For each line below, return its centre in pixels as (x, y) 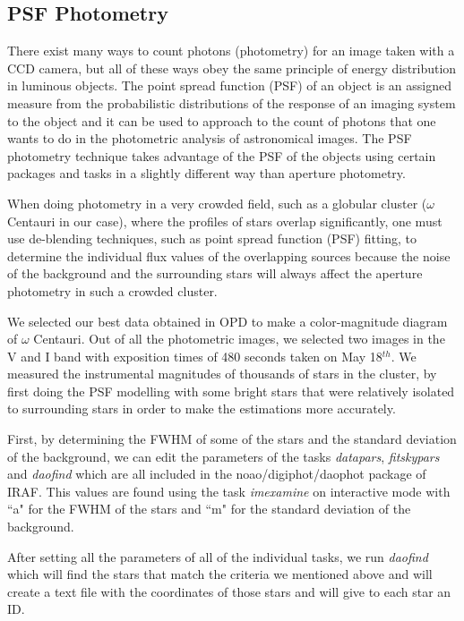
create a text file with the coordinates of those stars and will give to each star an (229, 591)
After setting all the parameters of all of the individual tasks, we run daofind (218, 556)
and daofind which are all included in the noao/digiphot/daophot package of (217, 474)
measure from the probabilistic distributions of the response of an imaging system (232, 102)
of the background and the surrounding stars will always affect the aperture (215, 273)
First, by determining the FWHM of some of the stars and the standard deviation (232, 439)
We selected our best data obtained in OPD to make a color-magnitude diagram (228, 321)
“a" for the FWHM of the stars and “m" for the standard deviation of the (209, 509)
